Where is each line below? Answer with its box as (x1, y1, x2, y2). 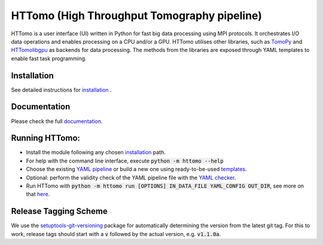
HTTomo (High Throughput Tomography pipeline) (11, 9, 263, 22)
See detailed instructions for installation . (11, 86, 112, 93)
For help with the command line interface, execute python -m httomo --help (26, 157, 224, 164)
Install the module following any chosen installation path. (26, 149, 166, 156)
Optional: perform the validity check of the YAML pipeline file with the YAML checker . (26, 174, 236, 181)
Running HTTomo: (11, 133, 81, 143)
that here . (26, 191, 50, 198)
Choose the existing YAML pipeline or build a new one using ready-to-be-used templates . (26, 166, 248, 173)
